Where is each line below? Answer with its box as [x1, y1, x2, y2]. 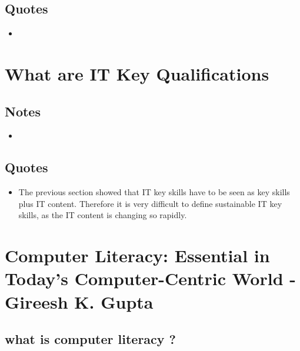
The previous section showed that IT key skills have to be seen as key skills [18, 186, 290, 198]
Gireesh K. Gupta [5, 289, 154, 313]
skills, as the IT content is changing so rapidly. [18, 209, 187, 221]
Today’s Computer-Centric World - [5, 266, 296, 290]
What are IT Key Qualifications [5, 61, 269, 85]
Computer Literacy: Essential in [5, 243, 270, 268]
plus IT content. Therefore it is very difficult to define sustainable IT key [18, 197, 282, 209]
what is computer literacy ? [5, 330, 176, 348]
